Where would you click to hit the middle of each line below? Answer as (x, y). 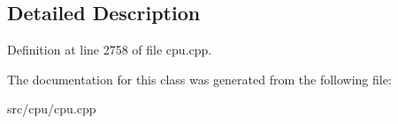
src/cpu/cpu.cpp (52, 109)
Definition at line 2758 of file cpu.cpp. (110, 50)
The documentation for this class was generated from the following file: (199, 79)
